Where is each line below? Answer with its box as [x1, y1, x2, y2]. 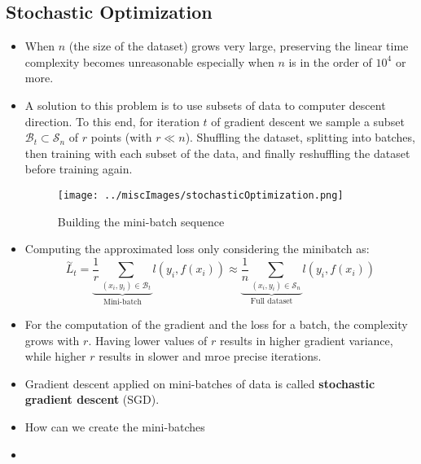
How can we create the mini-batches [24, 418, 205, 435]
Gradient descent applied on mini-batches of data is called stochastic [24, 374, 375, 392]
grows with [24, 331, 80, 348]
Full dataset [250, 297, 293, 306]
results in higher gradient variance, [220, 331, 393, 348]
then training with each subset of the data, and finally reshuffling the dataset [24, 144, 410, 161]
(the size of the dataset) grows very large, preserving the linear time [68, 37, 409, 55]
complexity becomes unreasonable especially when [24, 53, 274, 70]
